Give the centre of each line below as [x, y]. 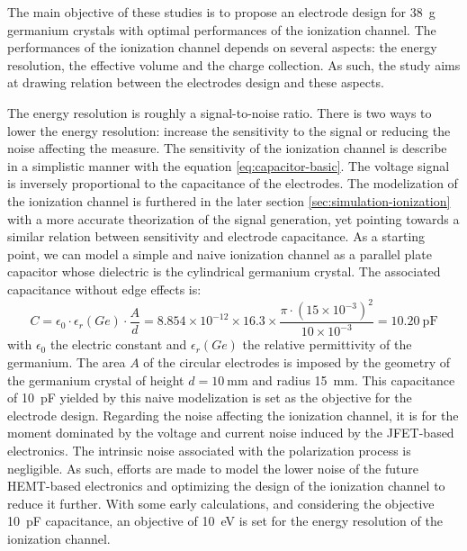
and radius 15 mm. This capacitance [354, 379]
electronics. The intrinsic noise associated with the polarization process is [209, 450]
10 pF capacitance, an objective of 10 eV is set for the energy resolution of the [225, 521]
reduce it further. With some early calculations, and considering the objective [221, 503]
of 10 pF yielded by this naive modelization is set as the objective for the [210, 397]
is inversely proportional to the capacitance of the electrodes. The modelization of [233, 183]
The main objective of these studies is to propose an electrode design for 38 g [221, 12]
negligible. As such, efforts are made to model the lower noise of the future [213, 468]
